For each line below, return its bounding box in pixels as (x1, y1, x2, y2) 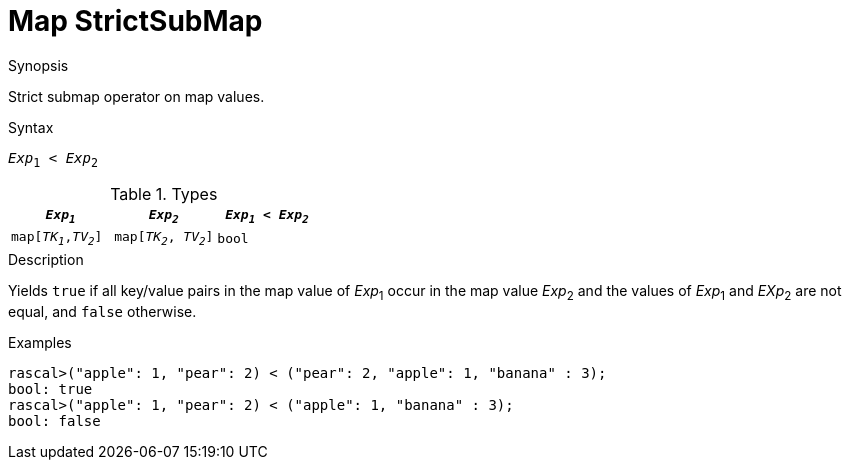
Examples (8, 333, 72, 351)
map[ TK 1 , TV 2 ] (11, 229, 103, 248)
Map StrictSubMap (8, 4, 263, 38)
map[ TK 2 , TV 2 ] (114, 229, 214, 248)
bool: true (8, 380, 93, 397)
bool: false (8, 412, 101, 429)
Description (8, 250, 84, 268)
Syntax (8, 118, 54, 136)
